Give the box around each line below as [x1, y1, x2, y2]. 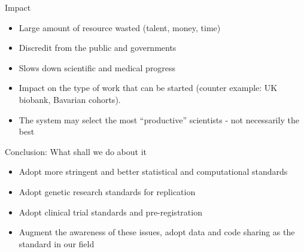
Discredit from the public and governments [19, 41, 177, 54]
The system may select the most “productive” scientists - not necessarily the [19, 113, 299, 126]
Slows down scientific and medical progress [19, 61, 176, 74]
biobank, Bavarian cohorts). [19, 93, 121, 105]
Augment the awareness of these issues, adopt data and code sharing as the [19, 226, 295, 238]
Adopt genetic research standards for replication [19, 185, 196, 198]
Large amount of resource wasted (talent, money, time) [19, 21, 221, 34]
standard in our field [19, 237, 95, 250]
